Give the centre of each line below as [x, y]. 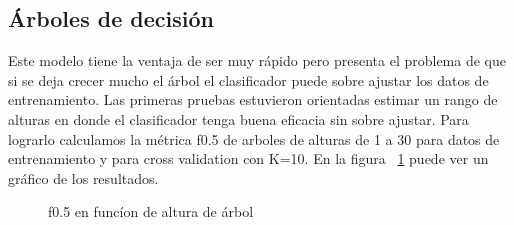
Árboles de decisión [111, 18]
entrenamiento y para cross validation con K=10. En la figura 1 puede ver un [248, 158]
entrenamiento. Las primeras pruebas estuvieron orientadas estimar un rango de [253, 99]
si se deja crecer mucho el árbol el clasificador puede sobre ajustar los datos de [248, 79]
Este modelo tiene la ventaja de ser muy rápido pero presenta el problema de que [257, 60]
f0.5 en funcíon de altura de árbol [151, 211]
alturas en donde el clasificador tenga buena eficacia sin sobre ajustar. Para [238, 118]
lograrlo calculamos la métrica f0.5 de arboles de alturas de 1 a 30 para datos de [254, 138]
